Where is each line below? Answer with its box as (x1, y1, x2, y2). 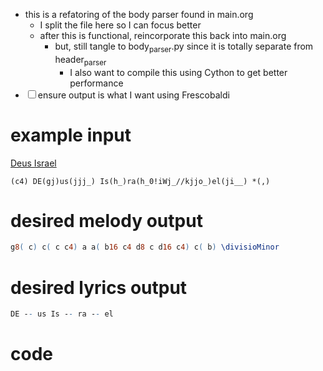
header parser (54, 53, 107, 68)
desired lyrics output (10, 276, 188, 299)
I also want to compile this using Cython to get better (69, 66, 288, 78)
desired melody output (10, 209, 203, 232)
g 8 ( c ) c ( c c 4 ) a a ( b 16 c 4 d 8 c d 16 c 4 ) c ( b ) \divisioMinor (10, 242, 280, 253)
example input (10, 124, 132, 146)
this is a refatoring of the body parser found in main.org (24, 9, 254, 20)
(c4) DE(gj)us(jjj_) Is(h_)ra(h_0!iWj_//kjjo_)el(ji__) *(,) (10, 176, 271, 186)
